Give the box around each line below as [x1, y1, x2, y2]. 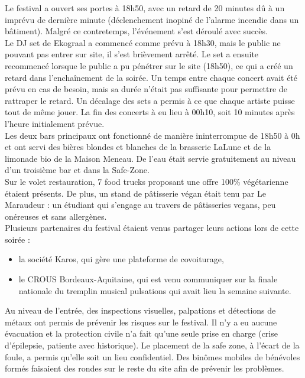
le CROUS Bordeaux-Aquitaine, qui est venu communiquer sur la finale [18, 273, 278, 285]
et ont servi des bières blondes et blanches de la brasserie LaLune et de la [5, 141, 271, 153]
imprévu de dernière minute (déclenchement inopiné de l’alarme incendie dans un [5, 13, 299, 25]
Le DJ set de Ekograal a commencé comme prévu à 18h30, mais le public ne [5, 36, 281, 48]
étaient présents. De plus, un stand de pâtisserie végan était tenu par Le [5, 187, 266, 199]
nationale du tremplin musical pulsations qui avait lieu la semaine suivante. [18, 284, 291, 296]
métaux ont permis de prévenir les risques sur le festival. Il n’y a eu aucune [5, 315, 277, 328]
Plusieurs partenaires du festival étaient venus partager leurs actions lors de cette [5, 221, 299, 234]
